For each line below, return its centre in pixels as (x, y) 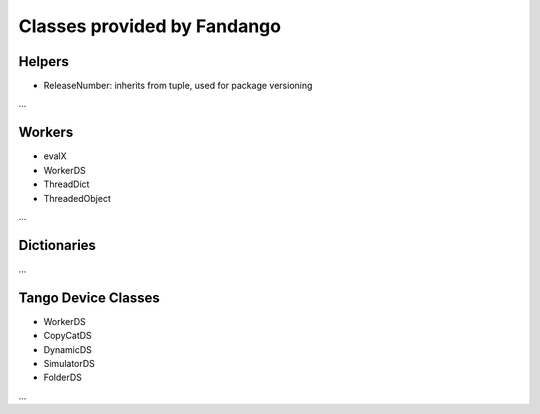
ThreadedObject (77, 198)
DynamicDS (67, 349)
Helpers (43, 61)
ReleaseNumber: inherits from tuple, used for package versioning (178, 86)
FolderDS (62, 377)
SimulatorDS (69, 363)
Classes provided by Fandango (150, 26)
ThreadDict (66, 184)
